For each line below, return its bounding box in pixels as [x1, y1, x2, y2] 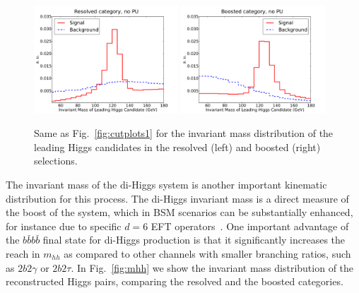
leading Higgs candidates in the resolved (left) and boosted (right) [34, 139, 321, 154]
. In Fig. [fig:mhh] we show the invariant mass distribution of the [71, 260, 354, 275]
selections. [34, 153, 78, 168]
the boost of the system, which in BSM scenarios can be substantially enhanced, [6, 205, 353, 220]
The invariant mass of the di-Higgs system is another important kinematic [6, 177, 327, 191]
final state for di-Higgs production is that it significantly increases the [42, 232, 346, 247]
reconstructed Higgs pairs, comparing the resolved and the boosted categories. [6, 274, 343, 289]
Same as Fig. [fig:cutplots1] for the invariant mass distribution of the [34, 126, 334, 140]
